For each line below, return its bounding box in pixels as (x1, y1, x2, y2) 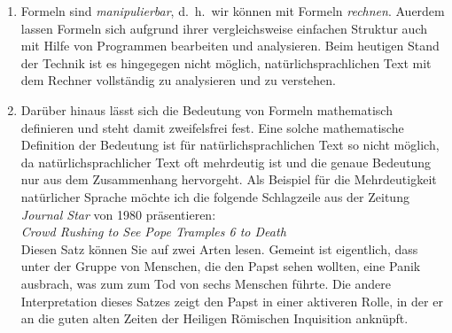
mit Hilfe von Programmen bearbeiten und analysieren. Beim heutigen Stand (20, 36, 440, 55)
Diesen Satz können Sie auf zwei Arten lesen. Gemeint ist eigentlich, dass (20, 239, 418, 258)
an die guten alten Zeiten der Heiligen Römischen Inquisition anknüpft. (20, 309, 409, 328)
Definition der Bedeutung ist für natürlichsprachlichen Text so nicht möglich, (20, 136, 440, 154)
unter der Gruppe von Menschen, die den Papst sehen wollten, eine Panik (20, 257, 421, 275)
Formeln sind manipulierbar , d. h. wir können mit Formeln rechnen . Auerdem (20, 2, 445, 19)
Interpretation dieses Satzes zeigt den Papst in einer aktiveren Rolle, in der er (20, 291, 443, 310)
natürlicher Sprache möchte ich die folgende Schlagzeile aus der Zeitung (20, 187, 409, 205)
